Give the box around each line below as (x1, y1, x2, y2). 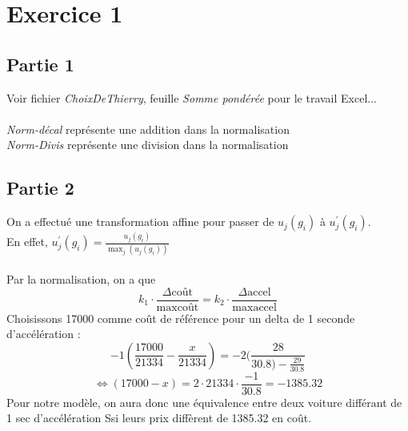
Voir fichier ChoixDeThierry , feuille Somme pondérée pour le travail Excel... (6, 89, 377, 106)
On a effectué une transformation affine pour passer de (6, 213, 274, 230)
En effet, (6, 233, 48, 250)
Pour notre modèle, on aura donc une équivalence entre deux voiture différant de (6, 393, 402, 410)
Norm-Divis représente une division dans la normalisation (6, 136, 289, 153)
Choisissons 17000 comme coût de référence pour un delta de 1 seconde (6, 309, 355, 326)
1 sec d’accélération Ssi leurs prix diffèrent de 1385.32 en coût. (6, 409, 312, 426)
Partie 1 (6, 51, 74, 76)
